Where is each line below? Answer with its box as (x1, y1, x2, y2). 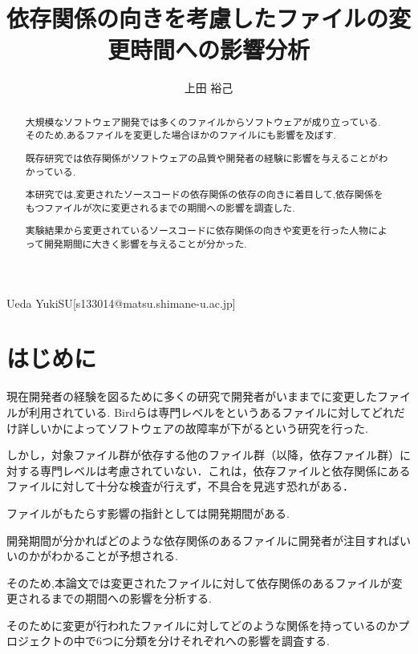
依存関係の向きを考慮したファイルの (6, 2, 389, 34)
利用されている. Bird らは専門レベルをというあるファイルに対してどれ (28, 403, 394, 420)
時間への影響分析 (129, 33, 310, 66)
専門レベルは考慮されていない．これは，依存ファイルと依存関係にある (39, 462, 411, 478)
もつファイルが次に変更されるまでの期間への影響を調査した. (25, 200, 295, 214)
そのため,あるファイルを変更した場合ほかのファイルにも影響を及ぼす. (25, 128, 336, 142)
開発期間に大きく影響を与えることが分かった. (43, 236, 247, 250)
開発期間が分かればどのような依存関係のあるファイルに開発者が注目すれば (6, 531, 400, 548)
